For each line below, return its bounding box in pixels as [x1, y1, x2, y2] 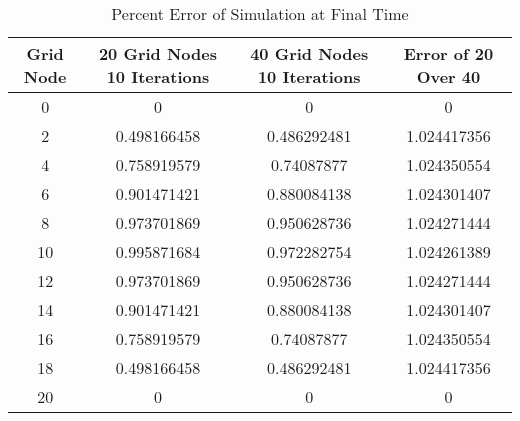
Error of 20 [403, 42, 494, 65]
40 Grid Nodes [250, 42, 369, 65]
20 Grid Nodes [98, 42, 217, 65]
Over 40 [416, 65, 481, 88]
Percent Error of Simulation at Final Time [111, 2, 409, 25]
